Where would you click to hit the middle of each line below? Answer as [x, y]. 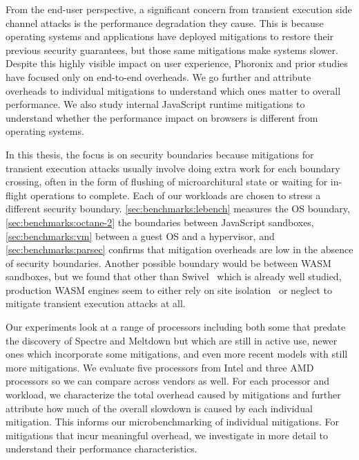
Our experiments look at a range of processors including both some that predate [176, 327]
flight [17, 195]
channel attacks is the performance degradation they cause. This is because [165, 22]
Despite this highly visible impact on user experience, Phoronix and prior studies [177, 63]
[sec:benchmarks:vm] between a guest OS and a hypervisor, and [140, 236]
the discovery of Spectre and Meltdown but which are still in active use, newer [172, 340]
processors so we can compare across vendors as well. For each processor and [168, 381]
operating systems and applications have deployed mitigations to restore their [170, 36]
